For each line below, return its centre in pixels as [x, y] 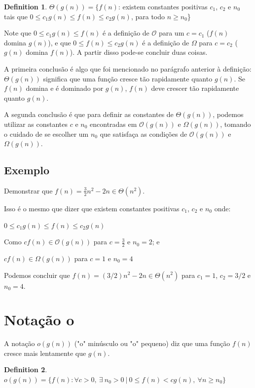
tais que [16, 16]
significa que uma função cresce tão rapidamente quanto [128, 78]
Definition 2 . [26, 369]
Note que [18, 33]
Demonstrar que [28, 190]
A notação [19, 343]
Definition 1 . [26, 6]
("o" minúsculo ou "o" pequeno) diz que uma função [152, 343]
